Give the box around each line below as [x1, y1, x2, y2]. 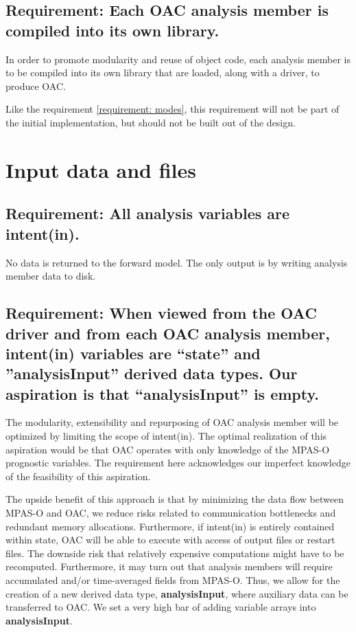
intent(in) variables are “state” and [5, 342, 261, 363]
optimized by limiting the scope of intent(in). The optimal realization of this [5, 429, 327, 443]
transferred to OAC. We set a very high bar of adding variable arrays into [5, 600, 316, 614]
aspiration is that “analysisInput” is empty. [5, 383, 319, 404]
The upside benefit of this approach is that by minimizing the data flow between [5, 492, 344, 506]
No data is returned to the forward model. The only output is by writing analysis [5, 255, 348, 269]
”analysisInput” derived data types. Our [5, 363, 298, 384]
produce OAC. [5, 78, 66, 93]
